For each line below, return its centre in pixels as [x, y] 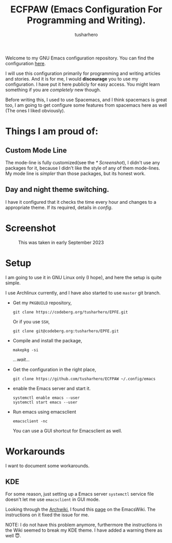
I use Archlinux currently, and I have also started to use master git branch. [83, 293]
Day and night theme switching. [57, 190]
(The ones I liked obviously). [35, 110]
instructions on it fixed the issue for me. [47, 515]
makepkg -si [25, 350]
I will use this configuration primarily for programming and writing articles [83, 73]
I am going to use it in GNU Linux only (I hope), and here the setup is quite [83, 277]
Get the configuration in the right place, [54, 369]
